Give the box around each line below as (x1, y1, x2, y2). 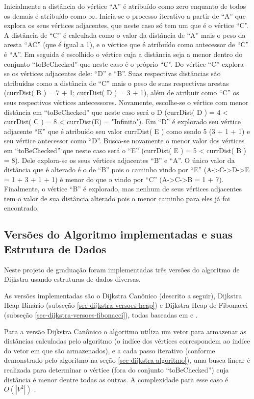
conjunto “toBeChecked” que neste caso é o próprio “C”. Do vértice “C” (4, 58, 220, 69)
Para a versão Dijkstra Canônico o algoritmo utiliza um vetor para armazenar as (4, 326, 247, 336)
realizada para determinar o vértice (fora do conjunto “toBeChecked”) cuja (4, 365, 229, 374)
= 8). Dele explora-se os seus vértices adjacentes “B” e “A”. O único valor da (4, 155, 235, 165)
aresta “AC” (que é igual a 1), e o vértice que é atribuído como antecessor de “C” (4, 39, 249, 50)
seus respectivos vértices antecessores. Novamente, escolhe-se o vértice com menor (4, 97, 249, 107)
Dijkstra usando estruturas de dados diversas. (4, 274, 141, 284)
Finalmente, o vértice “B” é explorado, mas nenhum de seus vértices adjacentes (4, 184, 242, 194)
